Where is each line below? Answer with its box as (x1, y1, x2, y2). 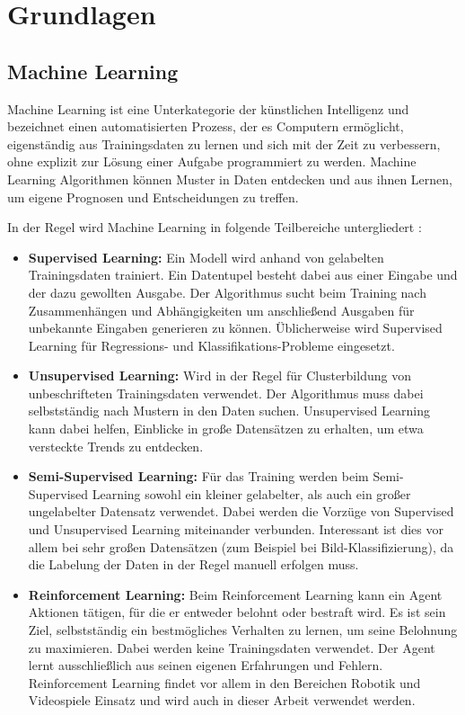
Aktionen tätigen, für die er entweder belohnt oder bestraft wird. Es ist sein (28, 603, 446, 621)
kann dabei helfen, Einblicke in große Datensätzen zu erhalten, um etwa (28, 419, 424, 438)
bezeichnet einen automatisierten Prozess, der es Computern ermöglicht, (7, 117, 404, 136)
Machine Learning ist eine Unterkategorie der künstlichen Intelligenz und (7, 99, 409, 118)
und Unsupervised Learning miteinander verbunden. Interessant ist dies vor (28, 520, 443, 539)
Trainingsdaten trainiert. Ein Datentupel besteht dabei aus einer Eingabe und (28, 265, 458, 284)
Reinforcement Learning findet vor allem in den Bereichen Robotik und (28, 673, 421, 692)
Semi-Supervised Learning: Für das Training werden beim (28, 467, 369, 486)
